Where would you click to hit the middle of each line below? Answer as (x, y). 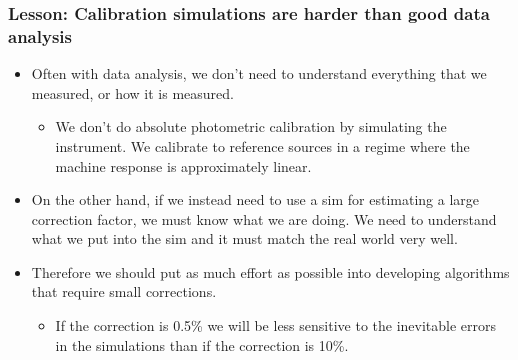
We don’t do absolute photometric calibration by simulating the (251, 126)
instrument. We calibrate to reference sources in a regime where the (262, 145)
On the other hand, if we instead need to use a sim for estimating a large (255, 199)
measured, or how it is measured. (132, 92)
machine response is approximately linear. (183, 165)
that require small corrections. (124, 291)
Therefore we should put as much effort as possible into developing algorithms (270, 271)
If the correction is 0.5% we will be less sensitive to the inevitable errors (276, 325)
